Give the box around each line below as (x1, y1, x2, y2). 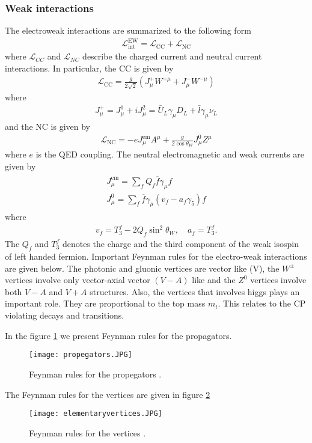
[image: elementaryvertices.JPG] (29, 409, 162, 418)
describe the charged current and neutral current (82, 50, 262, 63)
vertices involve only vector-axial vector (5, 273, 150, 286)
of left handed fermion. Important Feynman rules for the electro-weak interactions (5, 250, 307, 263)
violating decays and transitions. (5, 309, 124, 322)
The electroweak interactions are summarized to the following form (5, 24, 251, 37)
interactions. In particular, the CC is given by (5, 61, 174, 74)
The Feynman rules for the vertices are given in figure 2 (5, 388, 210, 400)
